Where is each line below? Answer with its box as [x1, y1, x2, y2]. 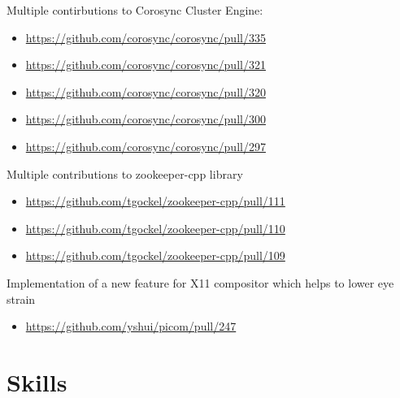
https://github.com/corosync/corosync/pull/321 [25, 56, 266, 73]
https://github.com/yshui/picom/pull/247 [25, 318, 237, 335]
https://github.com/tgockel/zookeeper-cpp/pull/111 [25, 193, 285, 210]
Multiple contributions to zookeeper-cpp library [7, 165, 243, 182]
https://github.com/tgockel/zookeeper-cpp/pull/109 [25, 247, 285, 264]
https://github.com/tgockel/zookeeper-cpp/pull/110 [25, 219, 285, 236]
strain [7, 290, 36, 307]
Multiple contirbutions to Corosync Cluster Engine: [7, 2, 263, 18]
